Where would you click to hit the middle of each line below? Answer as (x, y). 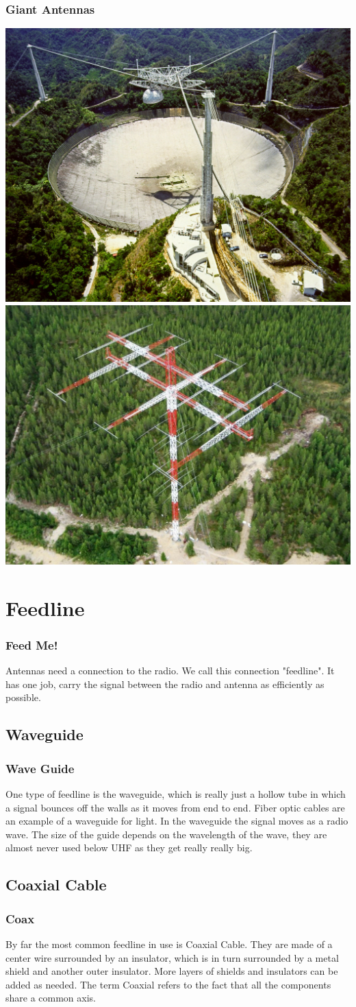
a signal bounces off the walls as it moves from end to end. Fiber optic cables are (175, 807)
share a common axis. (51, 998)
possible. (23, 697)
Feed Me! (32, 644)
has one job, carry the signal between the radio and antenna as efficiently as (165, 684)
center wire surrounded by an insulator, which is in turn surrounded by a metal (172, 957)
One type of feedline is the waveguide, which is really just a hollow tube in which (176, 793)
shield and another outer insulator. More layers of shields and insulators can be (172, 971)
